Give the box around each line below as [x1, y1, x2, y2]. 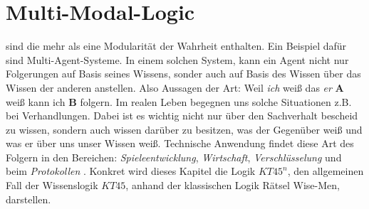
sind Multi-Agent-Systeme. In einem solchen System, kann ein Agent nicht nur [6, 52, 349, 67]
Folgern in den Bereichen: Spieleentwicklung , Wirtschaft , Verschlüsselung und [6, 149, 342, 164]
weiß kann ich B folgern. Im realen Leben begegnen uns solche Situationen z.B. [6, 94, 352, 109]
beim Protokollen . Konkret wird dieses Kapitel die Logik [6, 164, 256, 178]
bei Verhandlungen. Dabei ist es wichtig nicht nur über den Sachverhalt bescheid [6, 108, 358, 123]
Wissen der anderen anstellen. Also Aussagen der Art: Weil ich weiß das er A [6, 80, 344, 95]
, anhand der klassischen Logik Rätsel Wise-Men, [125, 178, 340, 193]
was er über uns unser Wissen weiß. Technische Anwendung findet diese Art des [6, 136, 354, 151]
